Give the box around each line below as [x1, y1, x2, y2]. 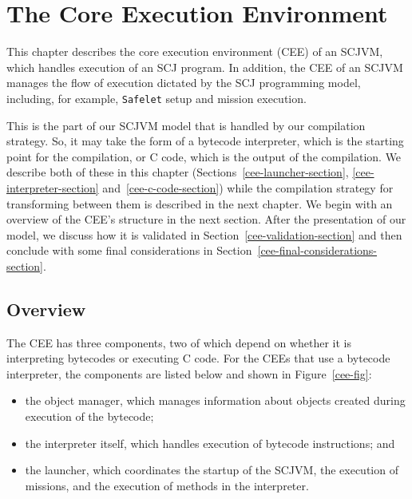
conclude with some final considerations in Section [6, 242, 252, 259]
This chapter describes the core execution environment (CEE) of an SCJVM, [6, 43, 383, 60]
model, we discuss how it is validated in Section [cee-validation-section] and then [6, 226, 402, 243]
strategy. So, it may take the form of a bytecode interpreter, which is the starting [6, 133, 404, 149]
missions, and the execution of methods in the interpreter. [25, 477, 309, 493]
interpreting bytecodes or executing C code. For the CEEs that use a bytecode [6, 350, 390, 366]
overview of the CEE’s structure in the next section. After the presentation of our [6, 211, 406, 228]
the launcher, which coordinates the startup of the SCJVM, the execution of [25, 461, 398, 478]
